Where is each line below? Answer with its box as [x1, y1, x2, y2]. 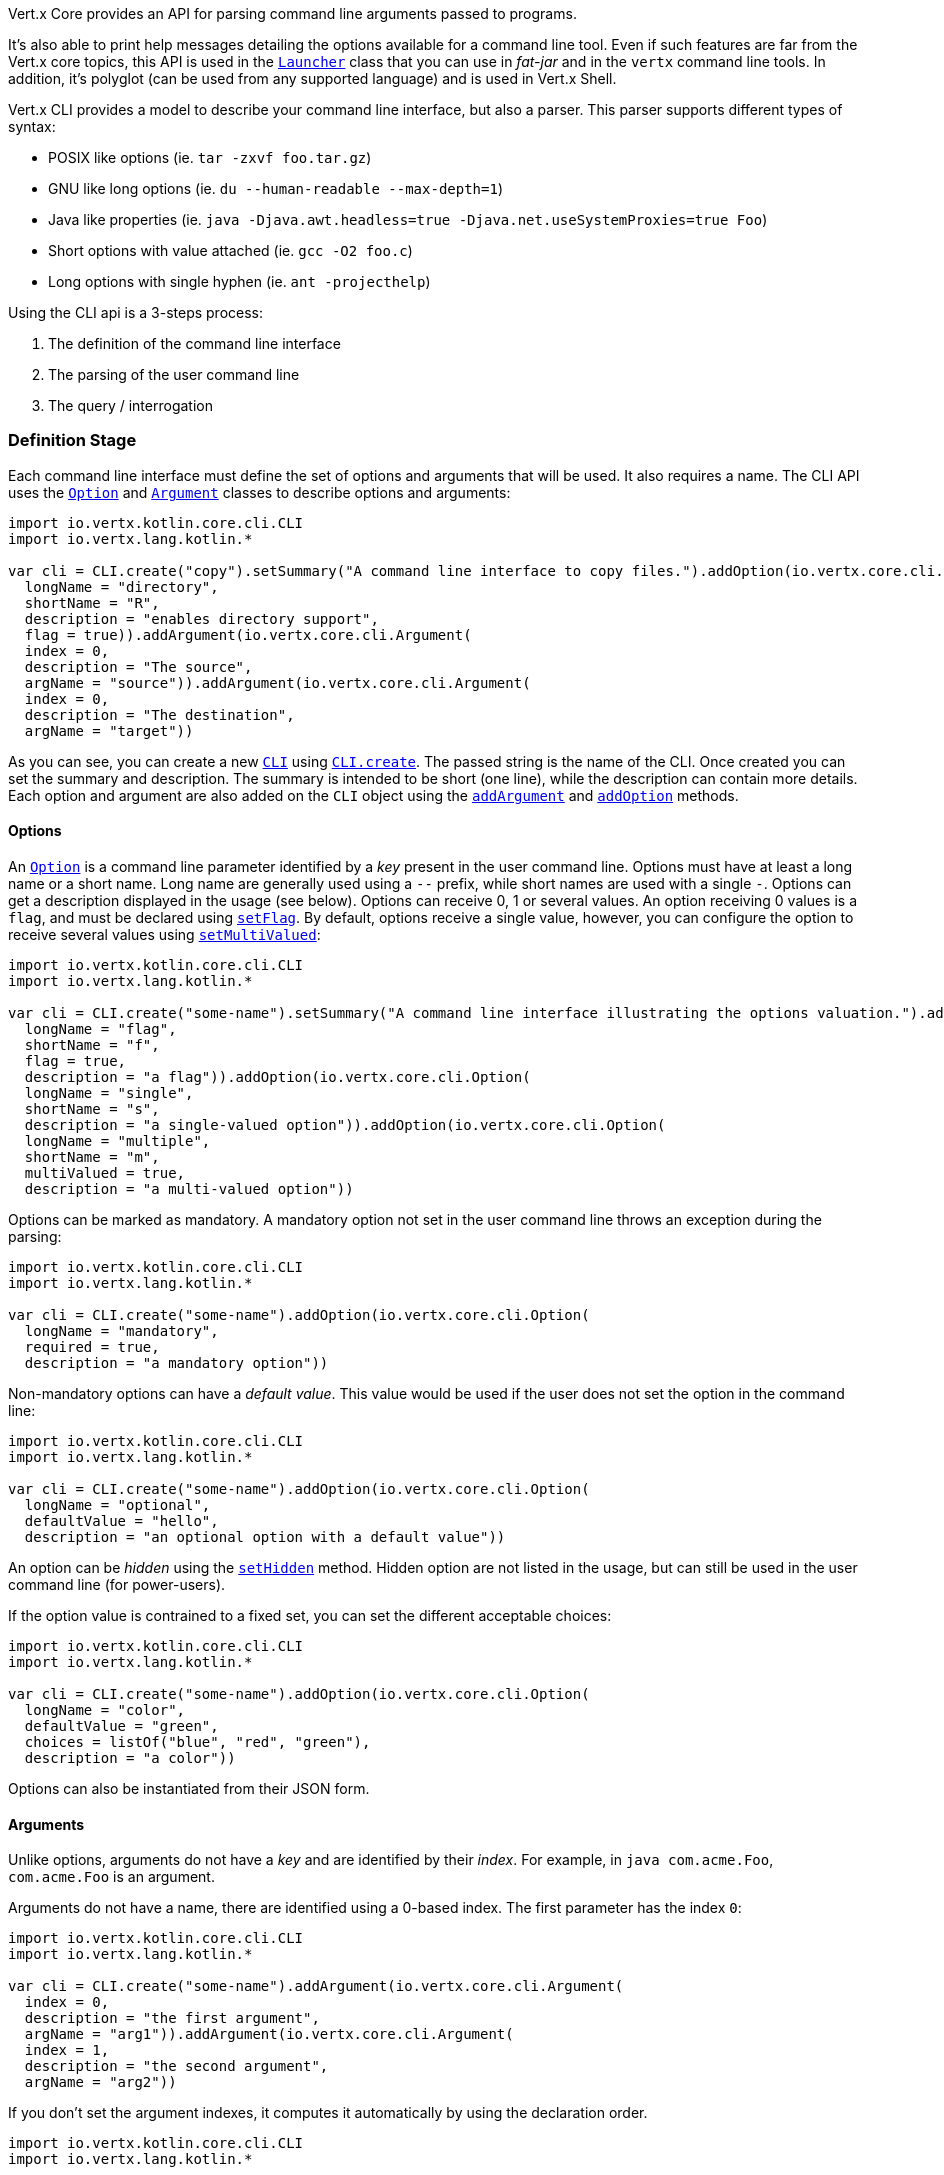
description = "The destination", [24, 706, 295, 723]
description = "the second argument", [24, 2058, 329, 2075]
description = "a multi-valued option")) [24, 1180, 354, 1197]
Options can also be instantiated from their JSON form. [8, 1779, 370, 1797]
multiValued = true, [24, 1164, 186, 1181]
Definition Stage [8, 430, 137, 451]
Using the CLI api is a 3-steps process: [8, 304, 264, 321]
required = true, [24, 1338, 160, 1355]
